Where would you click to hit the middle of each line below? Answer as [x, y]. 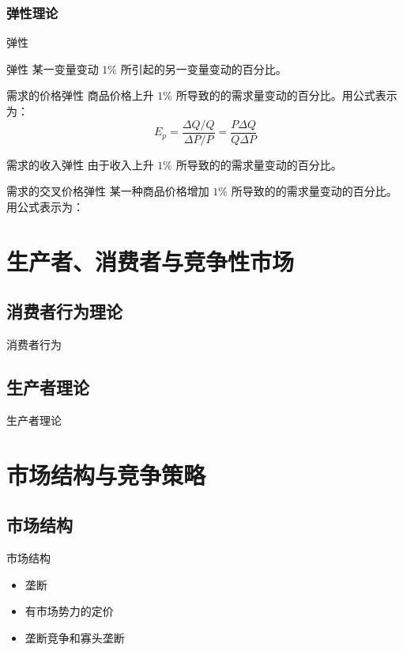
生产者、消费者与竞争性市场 [151, 261]
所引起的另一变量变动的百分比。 [203, 68]
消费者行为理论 [64, 311]
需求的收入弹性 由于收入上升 [80, 164]
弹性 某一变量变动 [53, 68]
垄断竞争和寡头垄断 [75, 637]
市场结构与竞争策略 [106, 474]
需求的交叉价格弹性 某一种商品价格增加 [108, 191]
